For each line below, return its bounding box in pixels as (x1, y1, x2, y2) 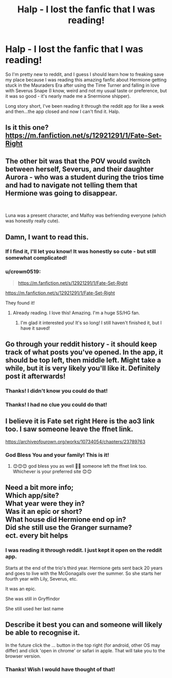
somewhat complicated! (5, 254, 67, 262)
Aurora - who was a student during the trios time (5, 173, 164, 182)
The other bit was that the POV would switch (5, 156, 150, 165)
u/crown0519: (5, 268, 41, 275)
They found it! (5, 300, 35, 306)
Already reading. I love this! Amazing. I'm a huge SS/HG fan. (12, 309, 140, 316)
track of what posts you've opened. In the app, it (5, 348, 163, 357)
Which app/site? (5, 491, 59, 500)
